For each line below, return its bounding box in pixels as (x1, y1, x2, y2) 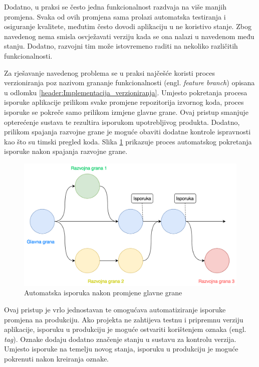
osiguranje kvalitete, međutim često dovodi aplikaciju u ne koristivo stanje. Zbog (4, 21, 251, 32)
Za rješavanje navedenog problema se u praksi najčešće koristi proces (4, 67, 215, 78)
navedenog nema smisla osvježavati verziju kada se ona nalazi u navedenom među (4, 31, 254, 41)
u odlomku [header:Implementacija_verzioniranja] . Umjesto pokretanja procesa (4, 87, 247, 97)
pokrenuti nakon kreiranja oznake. (4, 353, 109, 363)
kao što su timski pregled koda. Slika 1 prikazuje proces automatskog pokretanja (4, 136, 252, 146)
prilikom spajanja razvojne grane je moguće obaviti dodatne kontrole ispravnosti (4, 126, 251, 137)
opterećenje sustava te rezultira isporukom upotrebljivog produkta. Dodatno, (4, 116, 240, 127)
